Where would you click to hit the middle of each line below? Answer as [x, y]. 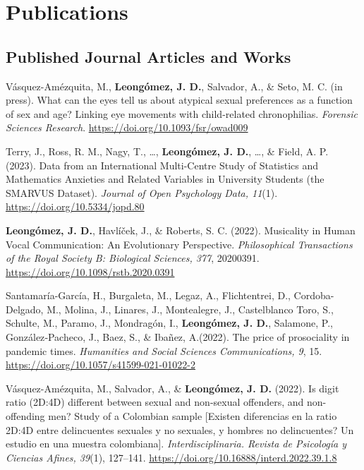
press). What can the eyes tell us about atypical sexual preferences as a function [179, 100]
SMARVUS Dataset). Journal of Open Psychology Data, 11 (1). [142, 192]
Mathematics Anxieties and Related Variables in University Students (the [165, 179]
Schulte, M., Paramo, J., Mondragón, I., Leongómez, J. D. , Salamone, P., [169, 323]
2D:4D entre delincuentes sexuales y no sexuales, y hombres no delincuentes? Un [180, 429]
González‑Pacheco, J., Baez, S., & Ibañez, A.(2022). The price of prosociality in [178, 337]
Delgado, [25, 309]
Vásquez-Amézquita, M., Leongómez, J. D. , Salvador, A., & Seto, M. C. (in [174, 86]
